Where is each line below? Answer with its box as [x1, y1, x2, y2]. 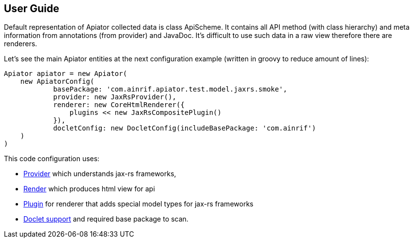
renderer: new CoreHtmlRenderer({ [53, 101, 185, 109]
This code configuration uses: [4, 154, 100, 163]
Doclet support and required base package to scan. [23, 215, 188, 223]
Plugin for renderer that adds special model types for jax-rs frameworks [23, 200, 254, 208]
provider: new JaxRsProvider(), [53, 93, 177, 101]
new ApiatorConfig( [20, 77, 94, 86]
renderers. [4, 39, 38, 48]
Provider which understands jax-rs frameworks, [23, 169, 176, 178]
